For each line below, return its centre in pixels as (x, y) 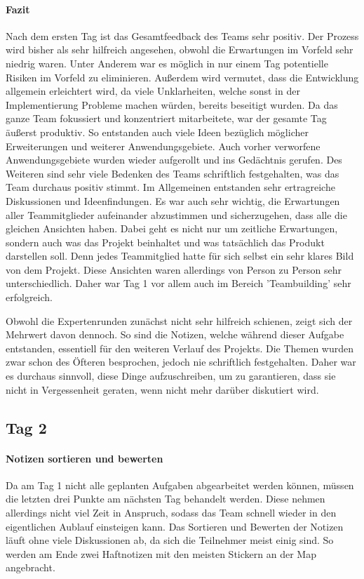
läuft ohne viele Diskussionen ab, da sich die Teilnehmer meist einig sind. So (170, 540)
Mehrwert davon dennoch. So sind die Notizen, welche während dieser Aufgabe (175, 334)
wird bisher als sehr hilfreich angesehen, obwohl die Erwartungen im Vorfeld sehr (180, 49)
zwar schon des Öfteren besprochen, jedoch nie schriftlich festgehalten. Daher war (181, 362)
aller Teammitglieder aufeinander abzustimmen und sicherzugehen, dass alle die (176, 214)
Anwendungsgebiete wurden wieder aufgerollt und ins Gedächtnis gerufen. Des (174, 160)
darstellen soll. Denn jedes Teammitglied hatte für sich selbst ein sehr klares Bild (180, 256)
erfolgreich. (29, 297)
